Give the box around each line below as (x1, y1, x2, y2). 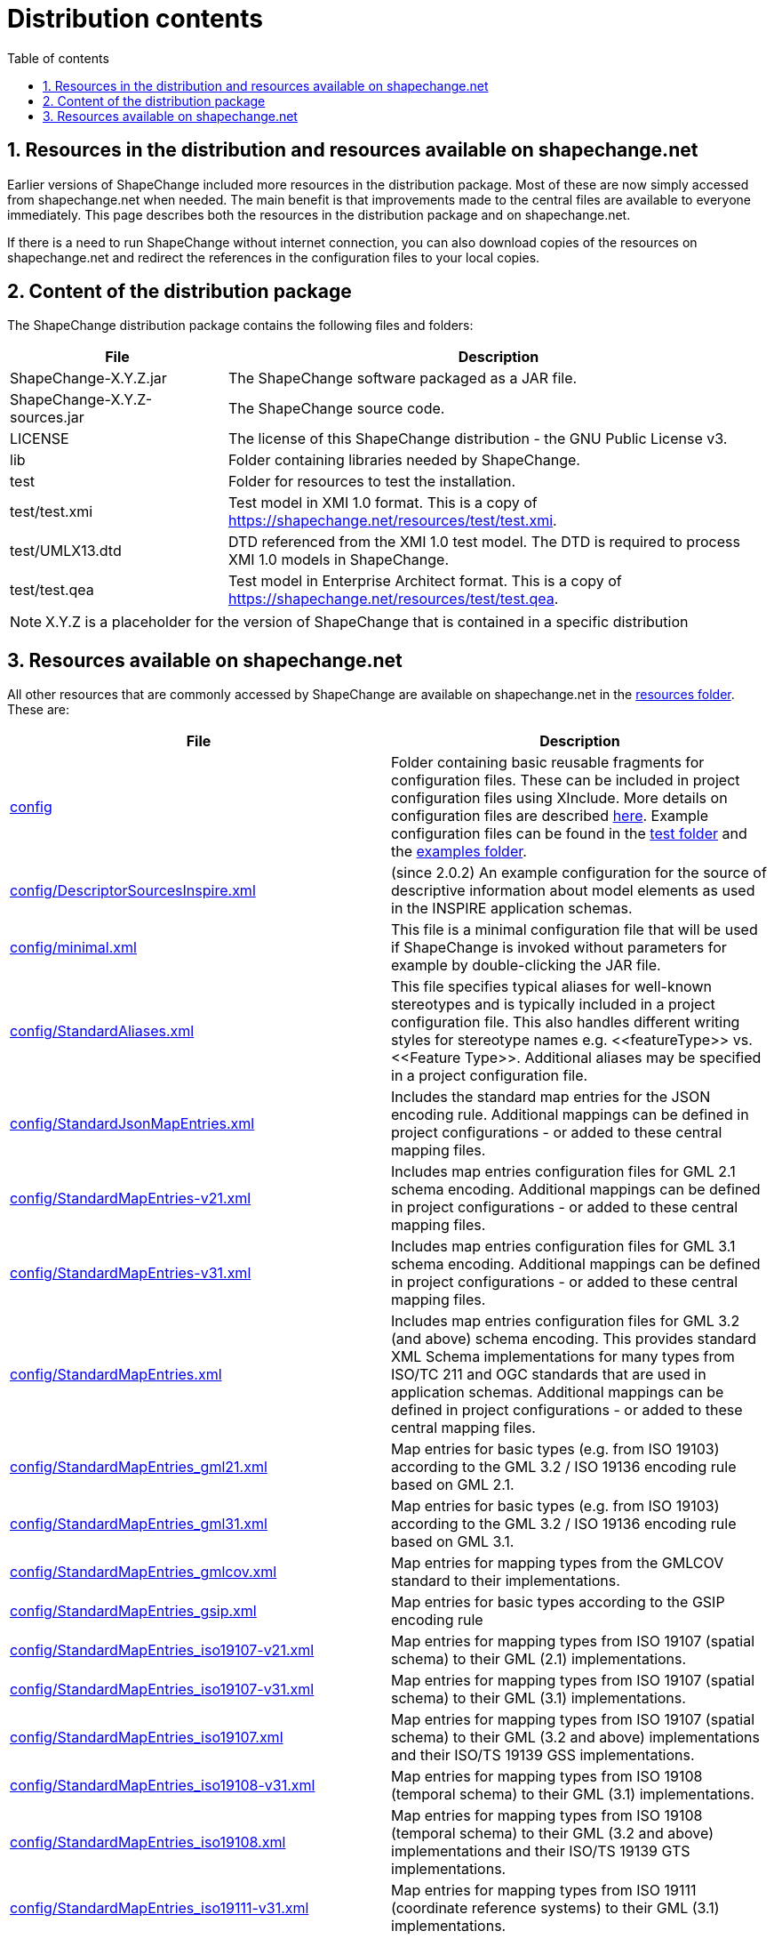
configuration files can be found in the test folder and (391, 825, 747, 843)
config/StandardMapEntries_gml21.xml (10, 1458, 267, 1476)
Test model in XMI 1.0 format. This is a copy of (227, 494, 538, 512)
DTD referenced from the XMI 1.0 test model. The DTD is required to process (227, 533, 740, 551)
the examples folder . (391, 842, 527, 861)
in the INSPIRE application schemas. (391, 899, 633, 918)
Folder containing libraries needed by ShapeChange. (227, 451, 580, 470)
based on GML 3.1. (391, 1533, 515, 1551)
